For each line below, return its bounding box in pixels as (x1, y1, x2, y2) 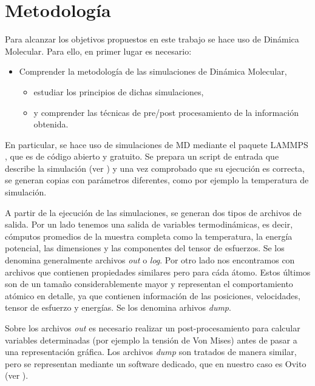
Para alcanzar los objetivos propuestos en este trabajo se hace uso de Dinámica (5, 33, 299, 46)
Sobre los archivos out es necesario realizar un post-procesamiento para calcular (5, 322, 300, 334)
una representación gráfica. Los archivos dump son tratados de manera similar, (5, 345, 297, 358)
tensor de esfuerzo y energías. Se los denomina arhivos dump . (5, 301, 231, 314)
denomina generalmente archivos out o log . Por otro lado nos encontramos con (5, 254, 295, 266)
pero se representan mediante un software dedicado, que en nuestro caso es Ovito (5, 357, 307, 370)
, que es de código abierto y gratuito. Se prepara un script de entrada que (5, 150, 279, 163)
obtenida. (33, 118, 69, 130)
